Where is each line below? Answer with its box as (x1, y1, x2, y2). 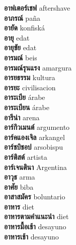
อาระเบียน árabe (4, 101, 49, 112)
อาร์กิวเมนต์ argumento (4, 122, 70, 132)
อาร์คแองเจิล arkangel (4, 131, 65, 142)
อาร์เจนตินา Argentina (4, 161, 67, 172)
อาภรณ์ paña (4, 12, 40, 23)
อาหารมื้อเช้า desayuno (4, 221, 66, 232)
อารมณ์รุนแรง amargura (4, 62, 72, 73)
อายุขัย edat (4, 42, 37, 53)
